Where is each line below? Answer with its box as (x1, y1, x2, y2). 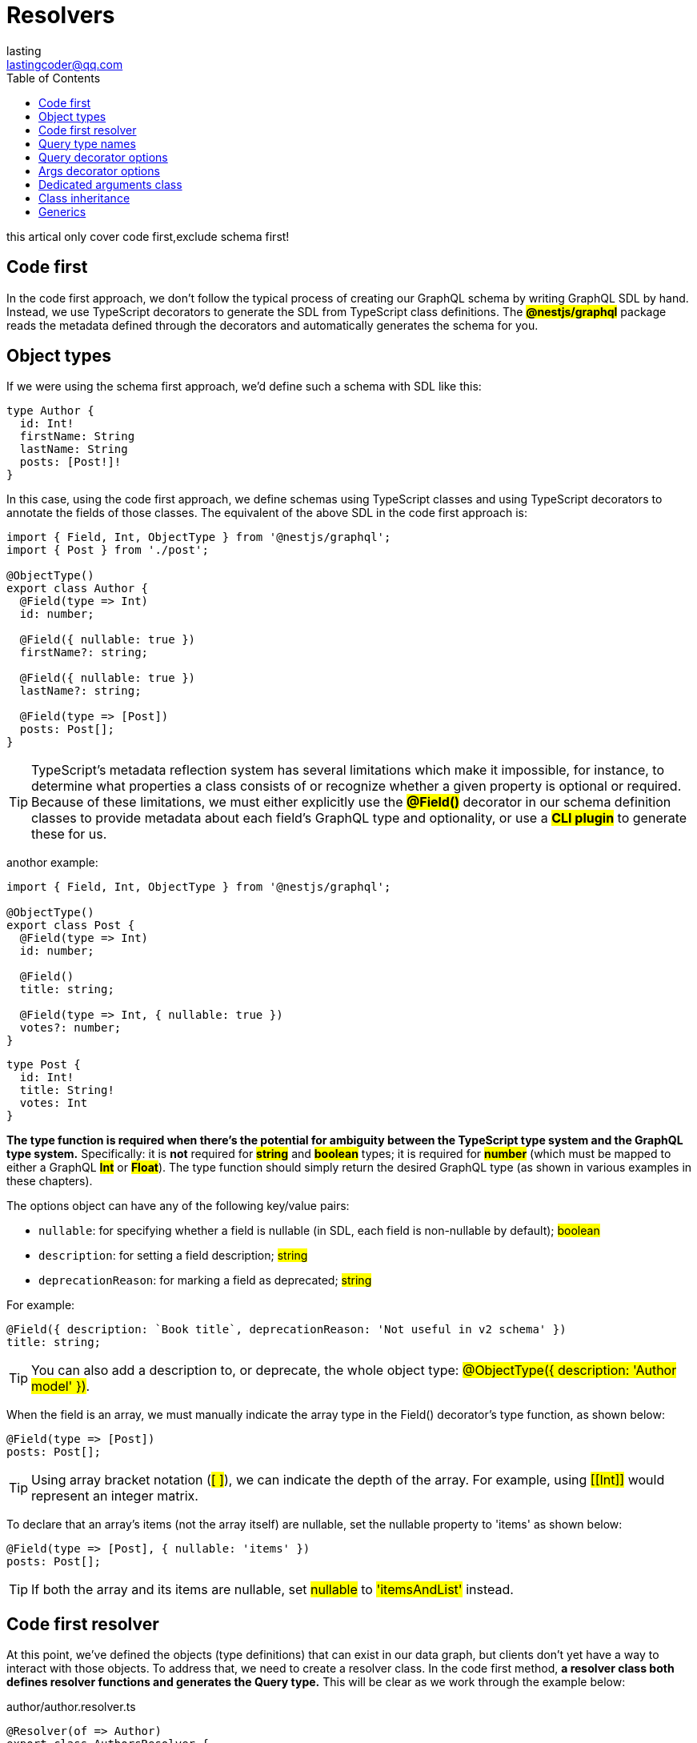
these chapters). (6, 1174, 93, 1188)
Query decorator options (38, 150, 168, 164)
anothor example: (6, 855, 98, 870)
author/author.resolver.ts (6, 1700, 136, 1714)
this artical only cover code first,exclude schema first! (6, 229, 290, 243)
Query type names (38, 136, 136, 150)
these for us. (31, 826, 107, 843)
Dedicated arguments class (38, 177, 182, 191)
